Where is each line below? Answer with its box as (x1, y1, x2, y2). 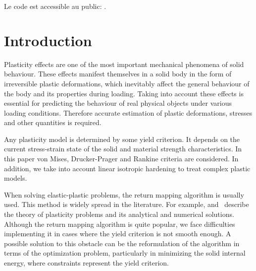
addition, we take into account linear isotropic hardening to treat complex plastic (4, 163, 251, 173)
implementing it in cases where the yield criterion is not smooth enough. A (4, 228, 231, 239)
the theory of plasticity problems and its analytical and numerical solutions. (4, 209, 234, 219)
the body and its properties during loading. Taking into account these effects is (4, 88, 244, 98)
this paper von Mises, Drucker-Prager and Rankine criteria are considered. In (4, 153, 239, 164)
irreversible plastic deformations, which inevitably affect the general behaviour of (4, 78, 250, 88)
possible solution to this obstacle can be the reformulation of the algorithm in (4, 238, 240, 248)
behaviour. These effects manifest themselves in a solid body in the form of (4, 68, 232, 79)
